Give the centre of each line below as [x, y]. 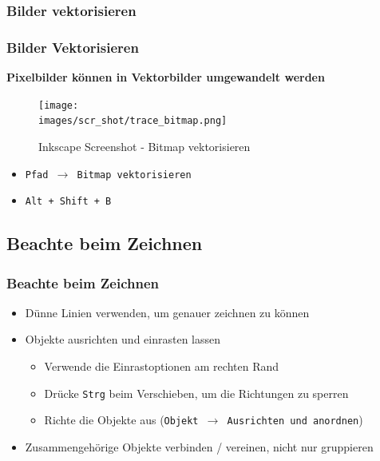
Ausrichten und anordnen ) [295, 420]
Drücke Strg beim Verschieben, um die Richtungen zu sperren [196, 393]
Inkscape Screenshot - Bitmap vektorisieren [144, 146]
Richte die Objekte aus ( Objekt [121, 420]
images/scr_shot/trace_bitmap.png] [133, 121]
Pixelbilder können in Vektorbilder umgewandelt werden [166, 77]
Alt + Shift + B [68, 202]
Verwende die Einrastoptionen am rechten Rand [162, 366]
